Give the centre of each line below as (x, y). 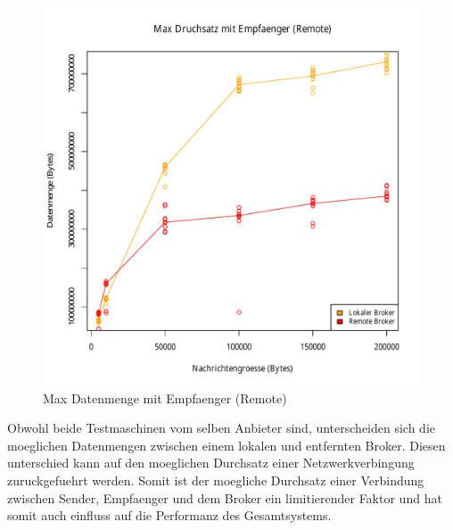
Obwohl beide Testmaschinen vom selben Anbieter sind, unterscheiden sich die (222, 428)
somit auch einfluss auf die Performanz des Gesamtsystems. (169, 515)
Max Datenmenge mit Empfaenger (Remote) (165, 397)
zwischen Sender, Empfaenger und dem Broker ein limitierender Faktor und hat (225, 497)
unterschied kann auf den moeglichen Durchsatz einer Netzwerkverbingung (211, 463)
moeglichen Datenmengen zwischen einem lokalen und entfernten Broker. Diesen (226, 445)
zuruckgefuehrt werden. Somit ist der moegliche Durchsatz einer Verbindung (216, 480)
